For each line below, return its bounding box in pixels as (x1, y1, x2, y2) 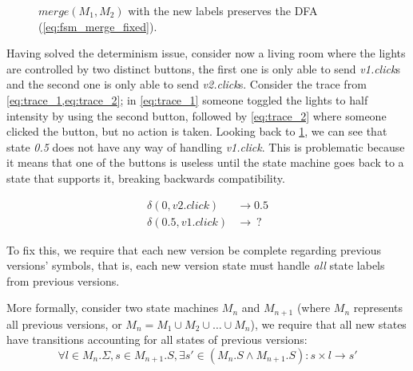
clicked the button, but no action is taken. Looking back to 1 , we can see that (6, 123, 387, 140)
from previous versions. (6, 272, 120, 289)
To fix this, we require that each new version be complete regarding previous (6, 241, 382, 258)
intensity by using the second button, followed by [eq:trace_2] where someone (6, 107, 387, 124)
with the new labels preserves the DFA (128, 2, 318, 18)
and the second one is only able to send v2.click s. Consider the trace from (6, 76, 367, 93)
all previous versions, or (6, 315, 122, 332)
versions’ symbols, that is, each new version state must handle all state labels (6, 257, 385, 274)
